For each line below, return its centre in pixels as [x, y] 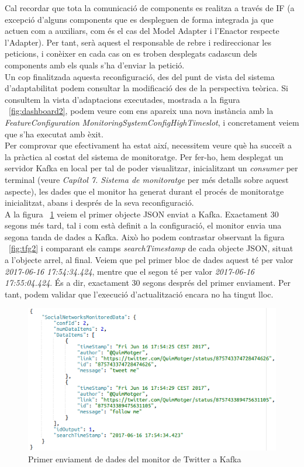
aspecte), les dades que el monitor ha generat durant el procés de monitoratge [144, 191]
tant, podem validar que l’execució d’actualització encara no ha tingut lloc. [139, 294]
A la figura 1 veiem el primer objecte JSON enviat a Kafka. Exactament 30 [142, 214]
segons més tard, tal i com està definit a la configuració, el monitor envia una [143, 225]
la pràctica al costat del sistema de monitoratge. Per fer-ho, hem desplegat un [144, 156]
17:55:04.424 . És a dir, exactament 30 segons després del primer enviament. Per [148, 283]
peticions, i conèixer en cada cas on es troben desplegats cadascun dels [131, 53]
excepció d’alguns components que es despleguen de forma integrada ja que [139, 19]
